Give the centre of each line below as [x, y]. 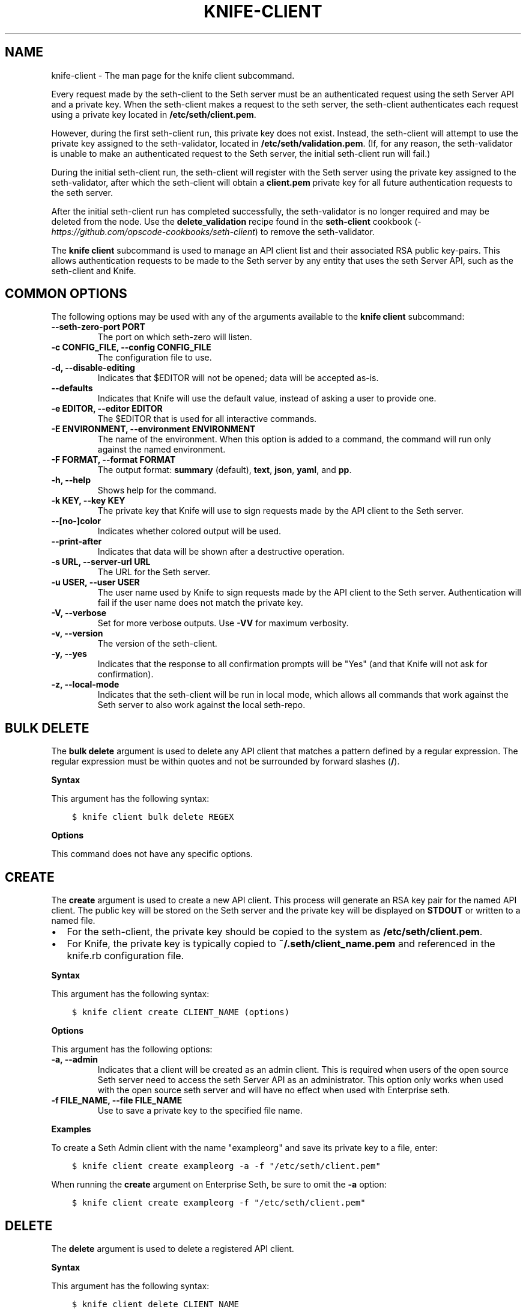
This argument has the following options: [132, 1049]
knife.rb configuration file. [125, 956]
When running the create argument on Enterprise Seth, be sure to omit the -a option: [219, 1185]
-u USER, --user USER [95, 582]
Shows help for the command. [157, 490]
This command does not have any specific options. [152, 854]
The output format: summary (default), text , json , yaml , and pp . [225, 470]
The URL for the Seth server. [154, 572]
